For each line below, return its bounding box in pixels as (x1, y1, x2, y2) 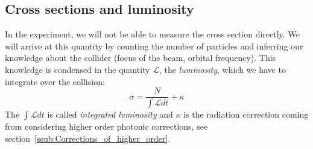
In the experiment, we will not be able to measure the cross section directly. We (5, 28, 300, 40)
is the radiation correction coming (183, 108, 309, 121)
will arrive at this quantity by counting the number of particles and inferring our (5, 39, 303, 52)
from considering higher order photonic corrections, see (5, 120, 208, 133)
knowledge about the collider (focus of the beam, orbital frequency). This (5, 51, 276, 64)
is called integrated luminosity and (47, 108, 173, 121)
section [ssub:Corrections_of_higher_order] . (5, 132, 171, 144)
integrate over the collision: (5, 75, 105, 87)
